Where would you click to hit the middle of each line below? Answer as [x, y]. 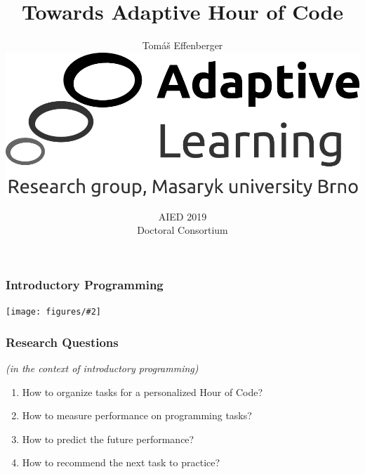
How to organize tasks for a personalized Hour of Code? [142, 391]
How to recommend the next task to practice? [121, 462]
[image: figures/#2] [54, 312]
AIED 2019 [182, 216]
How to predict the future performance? [108, 439]
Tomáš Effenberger [182, 45]
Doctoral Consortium [182, 230]
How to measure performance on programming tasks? [137, 415]
